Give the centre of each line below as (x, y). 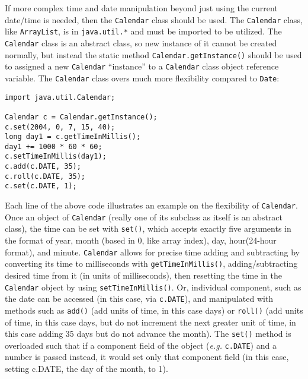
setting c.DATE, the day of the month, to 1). (86, 369)
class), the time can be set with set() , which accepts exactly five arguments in (148, 228)
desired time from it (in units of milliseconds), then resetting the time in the (143, 275)
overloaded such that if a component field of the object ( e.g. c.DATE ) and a (141, 345)
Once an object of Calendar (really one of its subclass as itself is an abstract (144, 217)
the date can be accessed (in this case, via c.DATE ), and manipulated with (139, 299)
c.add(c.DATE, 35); (43, 167)
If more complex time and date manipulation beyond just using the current (141, 8)
